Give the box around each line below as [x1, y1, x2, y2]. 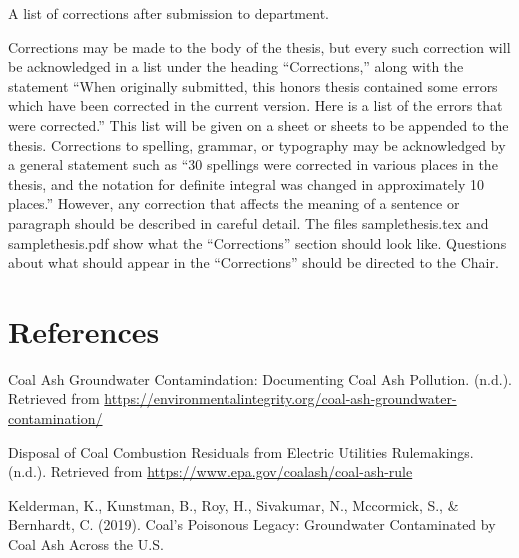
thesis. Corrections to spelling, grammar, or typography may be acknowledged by [8, 134, 506, 155]
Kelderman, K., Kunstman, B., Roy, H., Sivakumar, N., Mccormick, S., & [8, 494, 459, 515]
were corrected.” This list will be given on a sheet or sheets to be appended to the [8, 114, 509, 135]
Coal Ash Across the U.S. [8, 534, 164, 554]
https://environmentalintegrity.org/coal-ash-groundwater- [104, 388, 457, 409]
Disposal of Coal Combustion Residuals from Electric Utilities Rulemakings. [8, 441, 474, 462]
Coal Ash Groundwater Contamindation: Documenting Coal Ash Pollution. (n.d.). [8, 368, 513, 389]
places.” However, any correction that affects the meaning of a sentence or [8, 193, 460, 214]
